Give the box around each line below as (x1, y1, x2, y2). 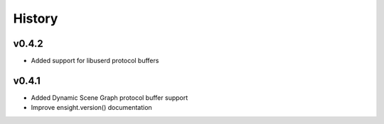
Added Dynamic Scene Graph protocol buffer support (31, 93, 188, 102)
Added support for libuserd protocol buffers (31, 57, 159, 65)
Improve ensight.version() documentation (31, 103, 152, 112)
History (13, 11, 58, 26)
